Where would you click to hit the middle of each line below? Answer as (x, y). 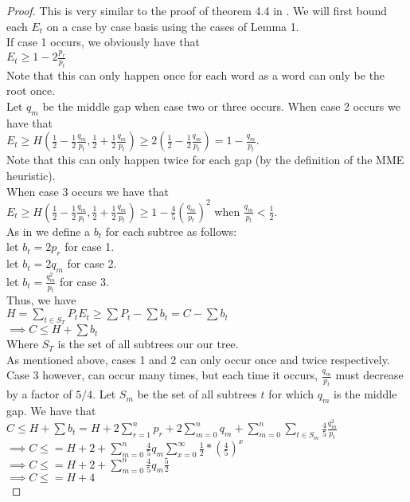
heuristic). (31, 175)
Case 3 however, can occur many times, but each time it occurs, (162, 375)
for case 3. (84, 281)
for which (291, 394)
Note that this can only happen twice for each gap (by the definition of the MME (205, 160)
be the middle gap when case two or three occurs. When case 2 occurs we (221, 106)
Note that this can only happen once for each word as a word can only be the (196, 75)
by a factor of (39, 394)
